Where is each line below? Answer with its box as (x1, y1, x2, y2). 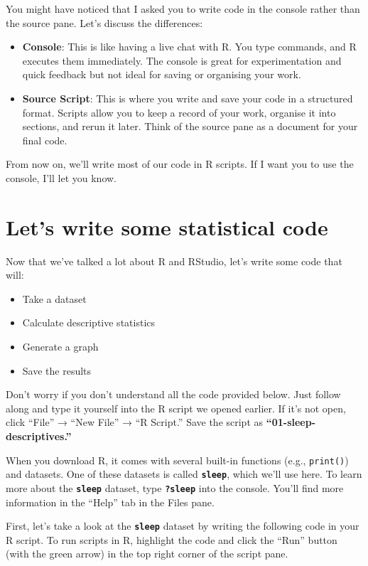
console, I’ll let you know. (6, 170, 117, 185)
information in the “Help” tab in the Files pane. (6, 494, 215, 509)
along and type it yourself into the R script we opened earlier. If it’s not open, (6, 400, 346, 415)
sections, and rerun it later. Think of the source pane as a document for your (22, 119, 358, 134)
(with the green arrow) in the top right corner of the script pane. (6, 546, 288, 561)
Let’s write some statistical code (6, 212, 328, 241)
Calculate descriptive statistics (22, 315, 156, 330)
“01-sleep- (266, 415, 316, 429)
